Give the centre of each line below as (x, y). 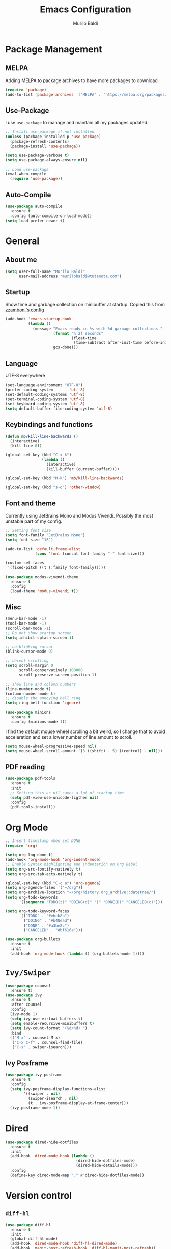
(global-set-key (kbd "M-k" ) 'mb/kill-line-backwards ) (65, 478)
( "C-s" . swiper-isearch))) (42, 1047)
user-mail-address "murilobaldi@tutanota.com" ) (70, 276)
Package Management (54, 49)
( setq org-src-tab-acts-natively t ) (44, 874)
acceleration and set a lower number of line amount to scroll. (69, 737)
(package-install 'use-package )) (45, 146)
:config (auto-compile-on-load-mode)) (51, 216)
